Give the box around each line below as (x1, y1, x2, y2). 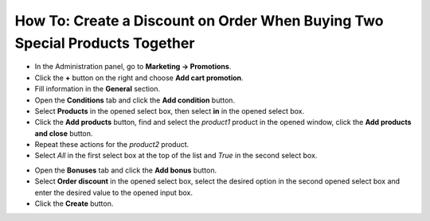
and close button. (34, 128, 93, 138)
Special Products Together (14, 34, 195, 52)
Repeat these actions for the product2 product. (34, 140, 190, 149)
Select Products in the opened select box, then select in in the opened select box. (34, 106, 305, 115)
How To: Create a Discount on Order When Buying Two (14, 12, 384, 29)
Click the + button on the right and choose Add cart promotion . (34, 72, 244, 83)
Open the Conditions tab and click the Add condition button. (34, 95, 235, 105)
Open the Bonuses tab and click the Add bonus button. (34, 165, 217, 175)
